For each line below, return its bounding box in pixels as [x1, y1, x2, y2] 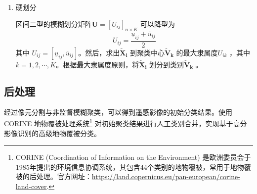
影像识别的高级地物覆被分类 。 [4, 128, 101, 138]
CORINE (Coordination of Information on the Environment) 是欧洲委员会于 [15, 152, 251, 162]
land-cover [15, 181, 47, 191]
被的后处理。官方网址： [15, 171, 92, 182]
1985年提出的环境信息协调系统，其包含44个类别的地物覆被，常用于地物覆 [15, 161, 251, 172]
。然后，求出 [78, 47, 120, 57]
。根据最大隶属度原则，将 [56, 59, 139, 69]
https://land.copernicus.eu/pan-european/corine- [91, 171, 240, 182]
